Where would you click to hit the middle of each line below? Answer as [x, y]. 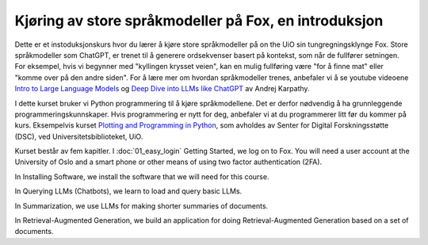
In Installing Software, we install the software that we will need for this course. [142, 176]
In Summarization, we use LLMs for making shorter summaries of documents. [141, 205]
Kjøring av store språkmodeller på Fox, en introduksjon [199, 21]
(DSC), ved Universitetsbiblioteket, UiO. [79, 136]
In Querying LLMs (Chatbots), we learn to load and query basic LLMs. [128, 191]
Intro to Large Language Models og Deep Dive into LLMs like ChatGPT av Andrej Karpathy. [162, 89]
